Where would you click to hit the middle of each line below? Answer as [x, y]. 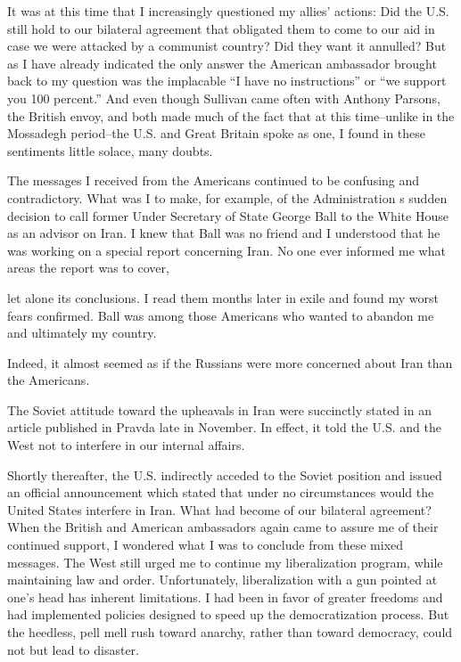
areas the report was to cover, [88, 268]
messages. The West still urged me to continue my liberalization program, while [225, 562]
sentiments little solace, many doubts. [110, 150]
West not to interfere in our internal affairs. [126, 445]
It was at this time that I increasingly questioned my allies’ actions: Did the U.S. [228, 11]
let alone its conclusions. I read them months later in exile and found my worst [223, 297]
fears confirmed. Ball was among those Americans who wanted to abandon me [221, 315]
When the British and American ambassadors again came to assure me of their [223, 527]
